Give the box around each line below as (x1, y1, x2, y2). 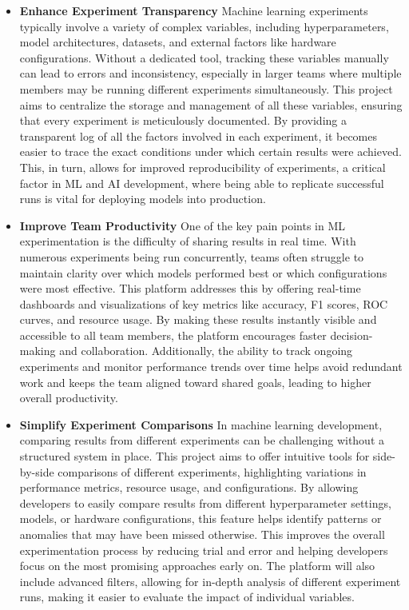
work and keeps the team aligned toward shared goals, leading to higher (19, 373, 371, 390)
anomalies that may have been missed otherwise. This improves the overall (19, 526, 385, 542)
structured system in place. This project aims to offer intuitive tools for (19, 448, 370, 464)
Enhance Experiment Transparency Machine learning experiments (19, 2, 368, 18)
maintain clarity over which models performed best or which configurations (19, 264, 387, 281)
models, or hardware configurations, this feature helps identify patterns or (19, 510, 382, 527)
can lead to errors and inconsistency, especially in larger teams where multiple (19, 65, 402, 82)
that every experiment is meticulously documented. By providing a (19, 112, 347, 129)
